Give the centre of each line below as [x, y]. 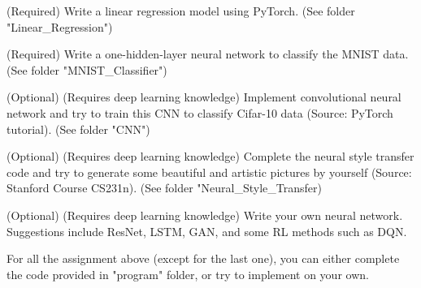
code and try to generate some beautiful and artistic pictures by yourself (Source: [209, 172]
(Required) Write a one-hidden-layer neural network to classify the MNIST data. [208, 54]
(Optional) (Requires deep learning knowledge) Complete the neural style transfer [210, 156]
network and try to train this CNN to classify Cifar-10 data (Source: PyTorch [200, 112]
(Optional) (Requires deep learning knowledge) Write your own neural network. [205, 215]
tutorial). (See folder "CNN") [78, 129]
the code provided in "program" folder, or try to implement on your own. [188, 274]
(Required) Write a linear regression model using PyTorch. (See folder [181, 11]
